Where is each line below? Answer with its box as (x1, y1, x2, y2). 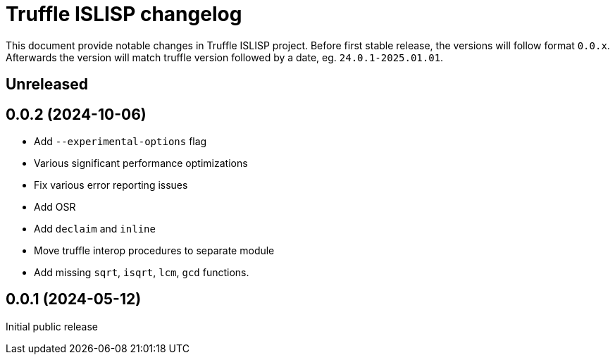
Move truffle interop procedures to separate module (34, 244, 275, 257)
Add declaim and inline (34, 223, 156, 235)
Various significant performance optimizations (34, 157, 248, 170)
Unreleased (6, 75, 89, 94)
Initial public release (6, 320, 99, 333)
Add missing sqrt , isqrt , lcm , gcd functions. (34, 266, 249, 279)
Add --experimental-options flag (34, 135, 207, 148)
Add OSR (34, 201, 76, 213)
